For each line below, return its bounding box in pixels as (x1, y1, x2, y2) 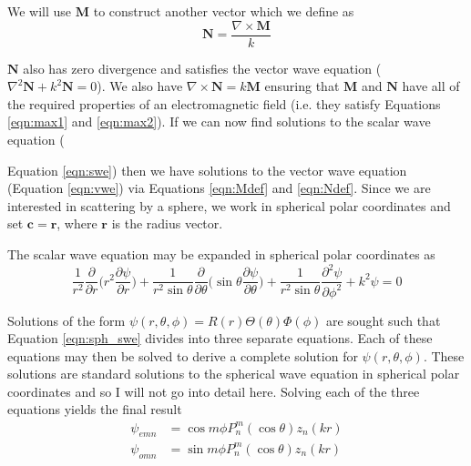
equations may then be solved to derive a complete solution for (7, 346, 358, 365)
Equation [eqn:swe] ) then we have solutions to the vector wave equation (7, 160, 407, 179)
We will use (7, 2, 72, 20)
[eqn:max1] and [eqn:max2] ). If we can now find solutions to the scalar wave (7, 112, 431, 131)
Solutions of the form (7, 310, 126, 329)
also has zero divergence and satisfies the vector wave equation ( (23, 58, 382, 77)
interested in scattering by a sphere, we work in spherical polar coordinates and (7, 196, 451, 215)
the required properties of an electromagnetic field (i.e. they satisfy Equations (7, 94, 441, 113)
